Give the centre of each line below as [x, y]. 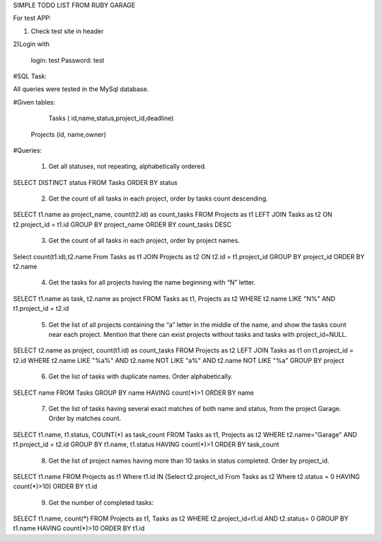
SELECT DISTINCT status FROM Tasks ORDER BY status [95, 182]
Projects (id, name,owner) [68, 134]
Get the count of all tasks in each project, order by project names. [144, 241]
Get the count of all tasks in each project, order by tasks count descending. [158, 198]
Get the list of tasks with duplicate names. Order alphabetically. [140, 376]
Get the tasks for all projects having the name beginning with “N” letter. [152, 283]
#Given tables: [34, 102]
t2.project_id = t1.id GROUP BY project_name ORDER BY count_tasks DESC [122, 224]
